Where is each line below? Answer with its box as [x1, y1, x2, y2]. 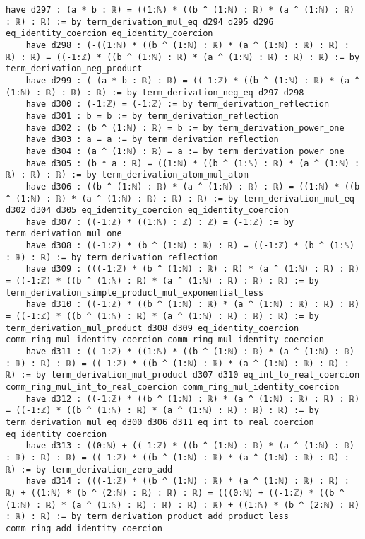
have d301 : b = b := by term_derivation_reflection [25, 110, 279, 121]
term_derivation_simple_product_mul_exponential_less [6, 287, 264, 298]
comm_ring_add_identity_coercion [6, 523, 162, 533]
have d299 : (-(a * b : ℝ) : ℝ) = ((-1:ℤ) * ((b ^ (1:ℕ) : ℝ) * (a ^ [25, 75, 360, 86]
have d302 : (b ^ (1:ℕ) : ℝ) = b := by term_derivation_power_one [25, 122, 345, 133]
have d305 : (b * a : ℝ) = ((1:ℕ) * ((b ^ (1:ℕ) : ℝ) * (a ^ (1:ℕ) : [25, 158, 360, 168]
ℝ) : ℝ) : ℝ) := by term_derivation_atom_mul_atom [6, 170, 249, 180]
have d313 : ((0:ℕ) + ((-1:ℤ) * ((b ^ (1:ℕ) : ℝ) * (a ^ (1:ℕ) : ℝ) [25, 441, 354, 451]
